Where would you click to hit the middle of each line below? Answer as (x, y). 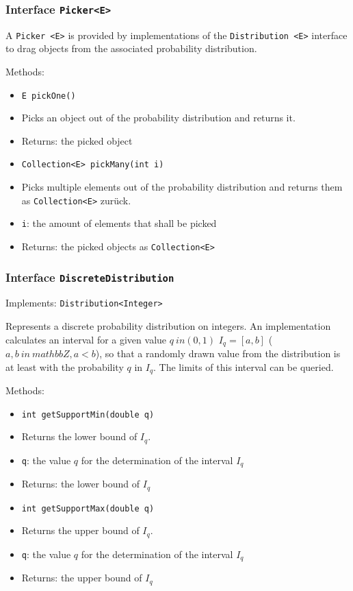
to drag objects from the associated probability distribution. (131, 48)
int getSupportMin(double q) (88, 414)
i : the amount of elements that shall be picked (119, 223)
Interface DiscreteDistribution (90, 277)
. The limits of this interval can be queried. (244, 366)
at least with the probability (65, 366)
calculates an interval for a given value (86, 339)
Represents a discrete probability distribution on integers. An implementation (168, 326)
